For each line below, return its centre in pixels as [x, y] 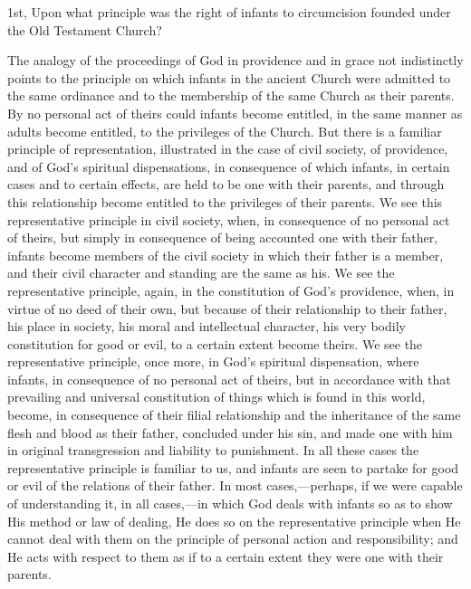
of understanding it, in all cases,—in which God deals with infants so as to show [230, 503]
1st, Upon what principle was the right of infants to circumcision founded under [229, 12]
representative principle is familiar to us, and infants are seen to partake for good [233, 467]
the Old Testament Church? [85, 29]
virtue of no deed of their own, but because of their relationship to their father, [227, 308]
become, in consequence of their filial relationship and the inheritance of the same [234, 415]
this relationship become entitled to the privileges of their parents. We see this [225, 201]
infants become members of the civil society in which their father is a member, [226, 255]
